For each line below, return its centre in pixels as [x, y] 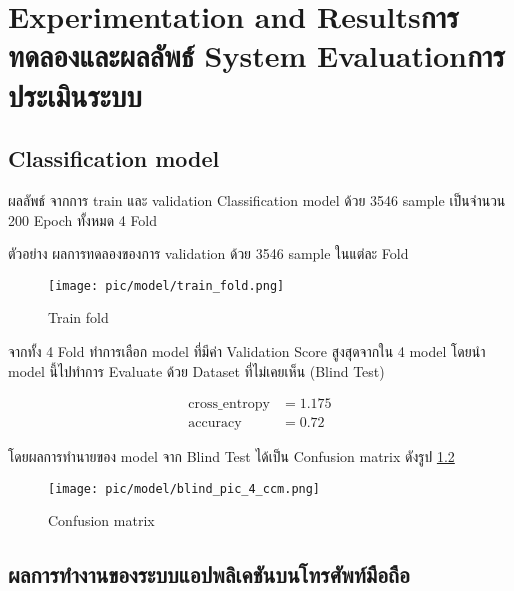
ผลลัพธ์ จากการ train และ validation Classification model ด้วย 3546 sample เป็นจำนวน [257, 199]
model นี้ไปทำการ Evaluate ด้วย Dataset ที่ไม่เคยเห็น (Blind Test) [196, 370]
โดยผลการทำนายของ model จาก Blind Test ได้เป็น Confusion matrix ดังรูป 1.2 [231, 456]
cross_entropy [229, 404]
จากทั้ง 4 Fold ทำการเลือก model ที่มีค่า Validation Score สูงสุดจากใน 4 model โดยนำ [247, 350]
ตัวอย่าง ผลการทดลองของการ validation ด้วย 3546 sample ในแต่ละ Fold [208, 253]
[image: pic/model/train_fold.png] [166, 285]
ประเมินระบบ [75, 94]
